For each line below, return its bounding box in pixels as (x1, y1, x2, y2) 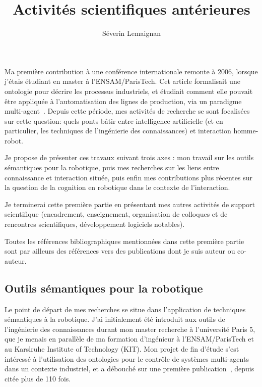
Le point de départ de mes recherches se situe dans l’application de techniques (5, 304, 246, 314)
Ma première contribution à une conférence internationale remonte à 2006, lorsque (5, 66, 258, 76)
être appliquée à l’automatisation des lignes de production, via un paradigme (5, 95, 242, 106)
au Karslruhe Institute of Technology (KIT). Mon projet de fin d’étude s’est (5, 343, 239, 354)
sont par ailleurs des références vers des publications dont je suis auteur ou (5, 246, 235, 256)
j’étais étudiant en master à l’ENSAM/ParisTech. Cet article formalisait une (5, 76, 240, 86)
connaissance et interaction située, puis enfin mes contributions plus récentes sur (5, 172, 252, 182)
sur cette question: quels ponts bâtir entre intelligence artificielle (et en (5, 115, 223, 126)
